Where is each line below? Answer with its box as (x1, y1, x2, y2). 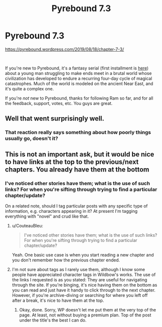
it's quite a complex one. (5, 86, 54, 91)
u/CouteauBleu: (12, 223, 44, 228)
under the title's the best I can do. (19, 317, 87, 323)
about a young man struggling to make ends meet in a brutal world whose (5, 70, 152, 76)
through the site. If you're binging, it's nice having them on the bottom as (12, 282, 157, 288)
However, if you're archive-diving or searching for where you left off (12, 292, 148, 298)
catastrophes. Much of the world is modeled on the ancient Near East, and (5, 81, 153, 86)
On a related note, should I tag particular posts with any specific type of (5, 203, 148, 209)
